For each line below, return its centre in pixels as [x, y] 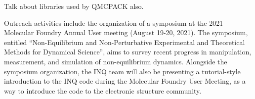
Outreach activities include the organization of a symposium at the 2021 [114, 23]
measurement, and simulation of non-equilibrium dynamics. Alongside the [116, 61]
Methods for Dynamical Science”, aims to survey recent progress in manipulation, [128, 52]
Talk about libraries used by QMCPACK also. [74, 6]
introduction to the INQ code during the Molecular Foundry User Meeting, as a [125, 81]
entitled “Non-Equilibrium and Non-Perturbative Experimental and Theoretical [125, 42]
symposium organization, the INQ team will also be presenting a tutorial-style [122, 71]
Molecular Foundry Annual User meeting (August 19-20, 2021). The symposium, [126, 32]
